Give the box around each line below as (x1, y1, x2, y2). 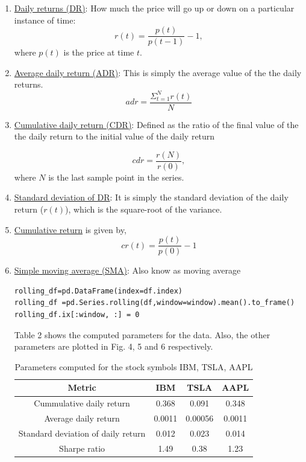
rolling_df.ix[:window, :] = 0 (14, 310, 140, 319)
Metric (67, 381, 96, 394)
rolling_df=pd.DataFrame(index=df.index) (14, 286, 183, 295)
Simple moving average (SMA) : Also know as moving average (14, 264, 241, 277)
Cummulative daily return (34, 397, 130, 409)
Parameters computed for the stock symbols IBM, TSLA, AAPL (14, 360, 253, 373)
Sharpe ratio (59, 441, 105, 454)
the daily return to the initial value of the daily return (14, 130, 215, 143)
